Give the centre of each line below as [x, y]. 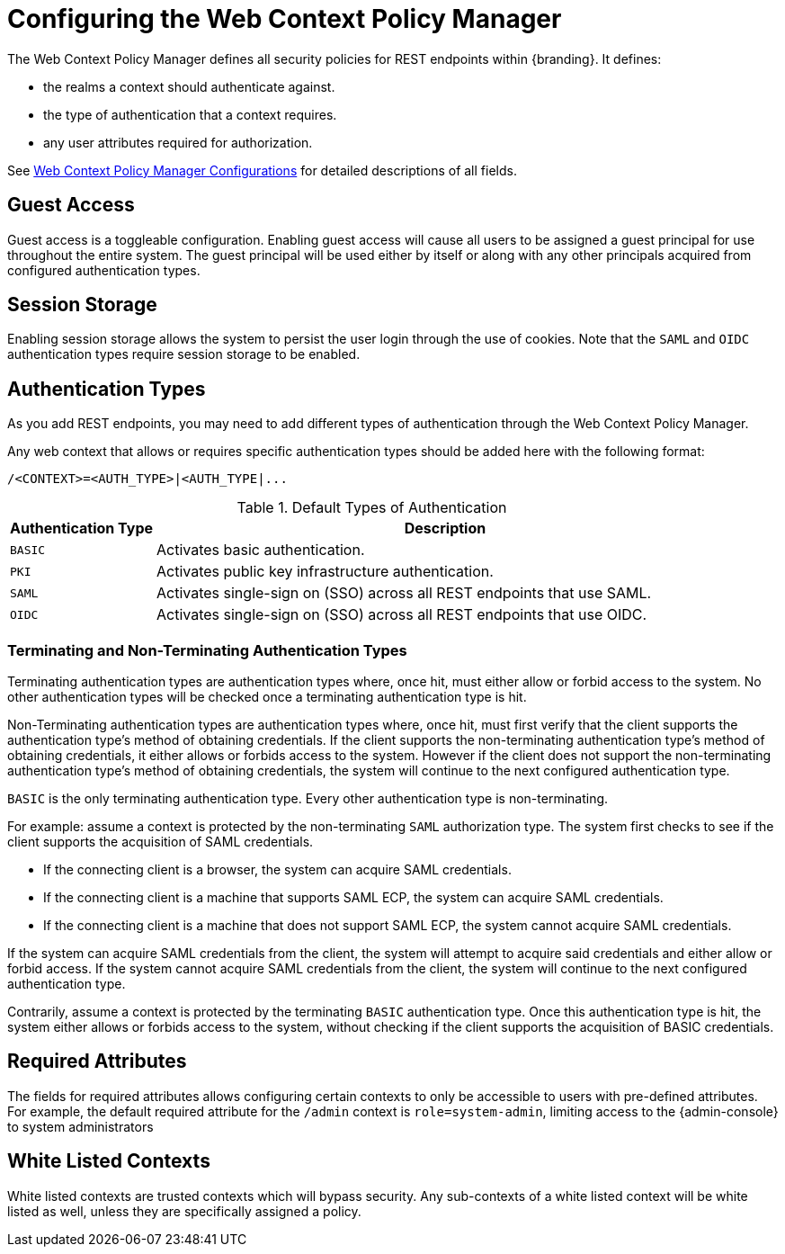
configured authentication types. [104, 270]
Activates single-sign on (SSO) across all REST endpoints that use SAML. [404, 593]
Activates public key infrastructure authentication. [325, 572]
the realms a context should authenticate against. [189, 86]
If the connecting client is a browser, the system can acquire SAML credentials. [277, 870]
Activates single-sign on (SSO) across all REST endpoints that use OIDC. [402, 615]
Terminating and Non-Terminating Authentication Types [207, 650]
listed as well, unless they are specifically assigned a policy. [184, 1211]
